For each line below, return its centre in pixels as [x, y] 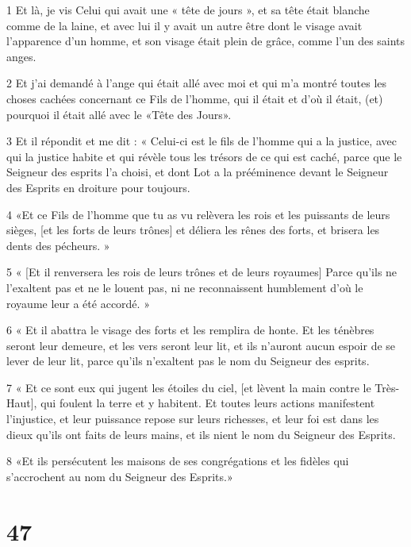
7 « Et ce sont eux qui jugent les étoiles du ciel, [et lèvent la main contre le [189, 387]
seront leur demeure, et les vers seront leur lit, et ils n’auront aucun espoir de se [201, 345]
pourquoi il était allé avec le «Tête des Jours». [119, 114]
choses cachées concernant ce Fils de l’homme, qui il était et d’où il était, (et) [195, 98]
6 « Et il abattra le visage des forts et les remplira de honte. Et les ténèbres [190, 330]
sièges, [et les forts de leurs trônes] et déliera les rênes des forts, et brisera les [193, 230]
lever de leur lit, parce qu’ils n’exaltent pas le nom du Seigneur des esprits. [188, 361]
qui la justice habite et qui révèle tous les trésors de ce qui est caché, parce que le [204, 156]
